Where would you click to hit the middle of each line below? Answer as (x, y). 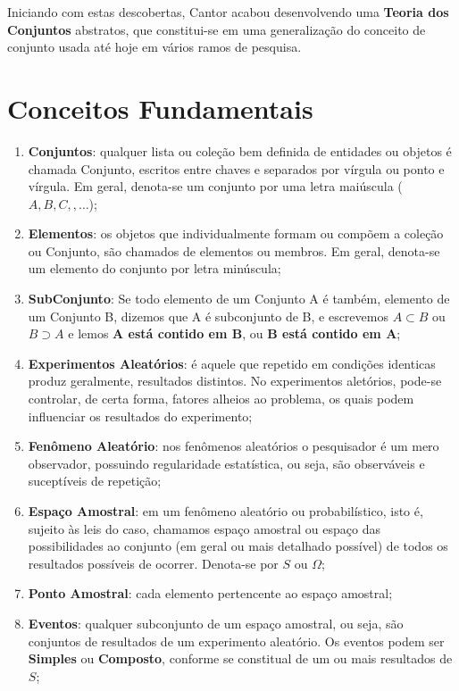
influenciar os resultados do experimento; (140, 416)
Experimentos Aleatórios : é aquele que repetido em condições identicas (232, 363)
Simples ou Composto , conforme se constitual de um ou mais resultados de (240, 658)
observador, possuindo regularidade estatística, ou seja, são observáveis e (226, 463)
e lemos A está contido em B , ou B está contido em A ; (234, 333)
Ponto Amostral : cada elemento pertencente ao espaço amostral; (210, 593)
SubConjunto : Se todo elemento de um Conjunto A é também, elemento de (239, 299)
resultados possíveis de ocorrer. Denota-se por (153, 563)
